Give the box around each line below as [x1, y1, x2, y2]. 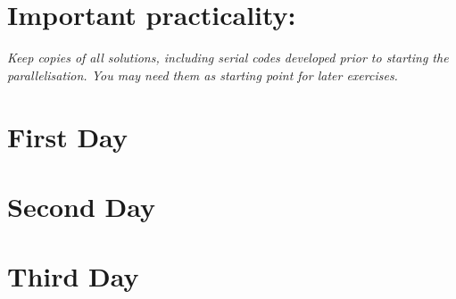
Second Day [7, 187, 156, 224]
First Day [7, 118, 128, 154]
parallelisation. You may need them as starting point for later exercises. [7, 65, 398, 84]
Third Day [7, 258, 139, 295]
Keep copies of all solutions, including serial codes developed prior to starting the [7, 48, 449, 67]
